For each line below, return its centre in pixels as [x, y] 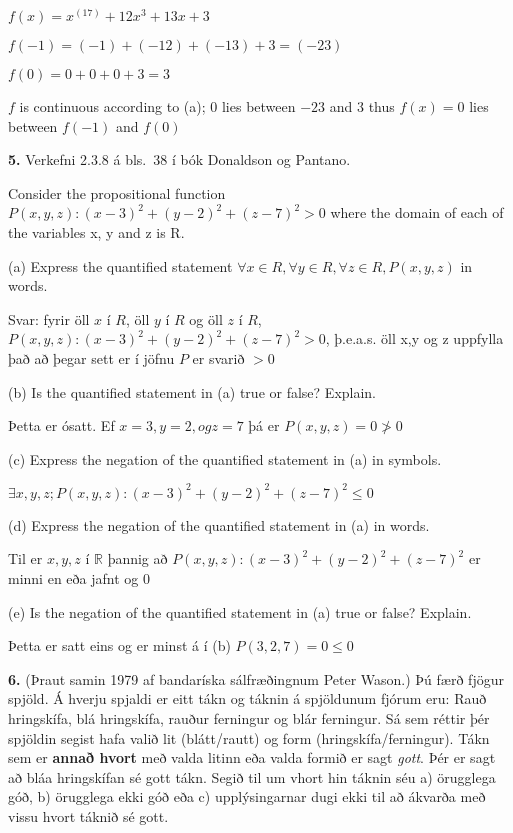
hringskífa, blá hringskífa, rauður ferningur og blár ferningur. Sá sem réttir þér [249, 717]
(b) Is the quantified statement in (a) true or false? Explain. [192, 391]
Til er [25, 558]
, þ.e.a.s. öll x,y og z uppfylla [414, 338]
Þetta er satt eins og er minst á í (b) [119, 645]
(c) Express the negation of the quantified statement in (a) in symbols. [225, 458]
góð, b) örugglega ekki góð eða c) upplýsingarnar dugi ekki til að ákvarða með [247, 796]
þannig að [137, 558]
